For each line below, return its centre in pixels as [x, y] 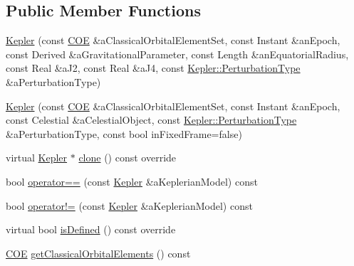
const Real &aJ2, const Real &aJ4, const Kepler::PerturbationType [153, 68]
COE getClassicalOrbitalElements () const [98, 253]
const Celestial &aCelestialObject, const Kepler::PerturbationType [151, 120]
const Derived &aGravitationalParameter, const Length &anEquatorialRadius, [177, 54]
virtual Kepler [37, 158]
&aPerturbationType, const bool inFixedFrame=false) [124, 133]
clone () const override [127, 158]
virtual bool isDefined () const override [91, 229]
